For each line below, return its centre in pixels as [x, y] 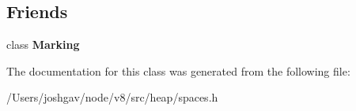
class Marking [43, 44]
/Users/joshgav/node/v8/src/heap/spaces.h [112, 97]
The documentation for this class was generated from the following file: [178, 70]
